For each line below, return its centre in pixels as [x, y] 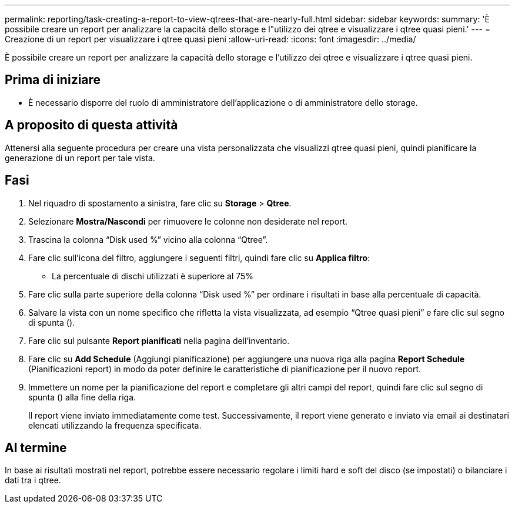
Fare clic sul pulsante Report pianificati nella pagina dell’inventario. [159, 340]
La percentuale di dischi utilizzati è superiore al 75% [153, 276]
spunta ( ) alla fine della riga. [82, 397]
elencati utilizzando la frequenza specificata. [115, 425]
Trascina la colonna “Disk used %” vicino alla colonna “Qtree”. [148, 239]
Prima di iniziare [53, 80]
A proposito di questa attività [91, 125]
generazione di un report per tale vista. [80, 158]
